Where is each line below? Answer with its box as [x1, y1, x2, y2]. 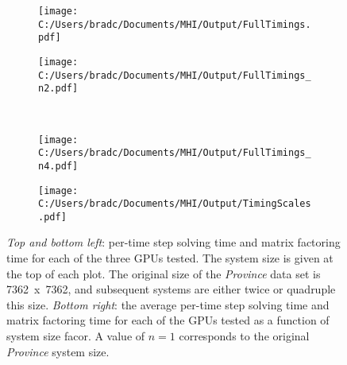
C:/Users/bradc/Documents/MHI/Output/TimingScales [38, 198, 311, 210]
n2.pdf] [38, 83, 79, 95]
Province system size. [6, 343, 110, 359]
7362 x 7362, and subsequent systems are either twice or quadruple [6, 281, 336, 297]
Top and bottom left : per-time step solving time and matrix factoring [6, 234, 341, 250]
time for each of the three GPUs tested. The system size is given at [6, 250, 334, 266]
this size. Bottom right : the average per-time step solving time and [6, 296, 330, 313]
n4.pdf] [38, 160, 79, 172]
